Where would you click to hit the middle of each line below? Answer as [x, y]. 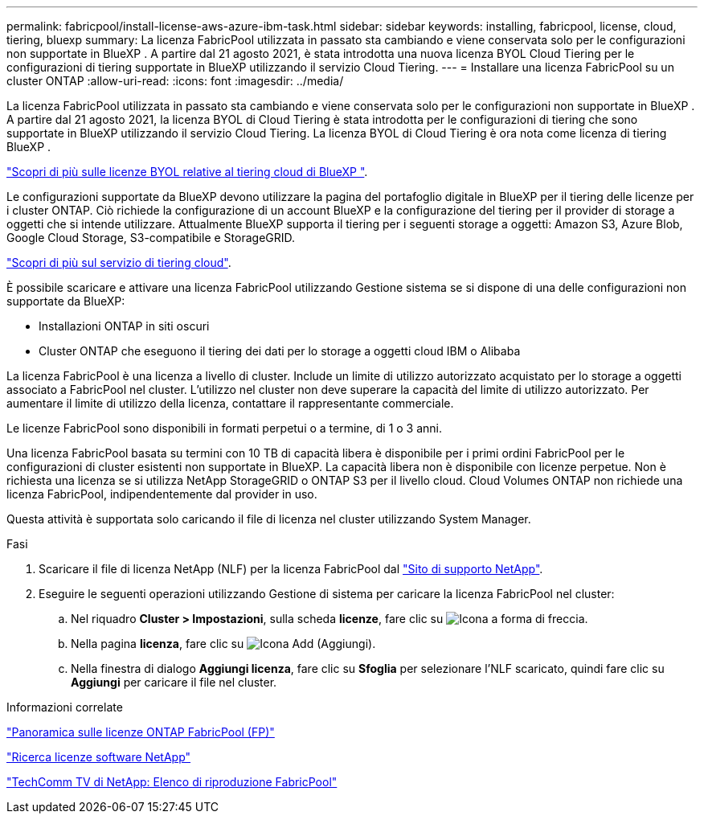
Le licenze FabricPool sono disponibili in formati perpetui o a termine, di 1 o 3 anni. [225, 428]
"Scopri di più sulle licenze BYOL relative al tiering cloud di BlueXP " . [187, 172]
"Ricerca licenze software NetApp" [99, 757]
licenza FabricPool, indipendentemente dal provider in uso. [162, 494]
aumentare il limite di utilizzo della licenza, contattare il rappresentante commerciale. [230, 403]
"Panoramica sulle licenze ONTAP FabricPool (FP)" [141, 732]
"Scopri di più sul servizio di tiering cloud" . [119, 262]
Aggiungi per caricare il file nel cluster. [174, 682]
